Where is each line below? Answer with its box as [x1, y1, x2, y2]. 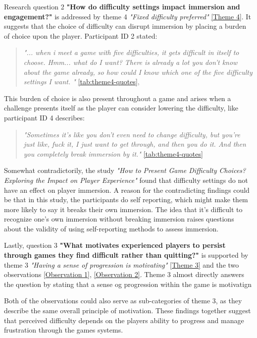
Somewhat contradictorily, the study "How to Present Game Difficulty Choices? [4, 165, 246, 175]
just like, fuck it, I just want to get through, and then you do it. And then [23, 139, 246, 149]
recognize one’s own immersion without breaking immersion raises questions [4, 214, 234, 224]
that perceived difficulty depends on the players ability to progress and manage [4, 315, 244, 325]
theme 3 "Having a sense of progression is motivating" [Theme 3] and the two [4, 259, 239, 270]
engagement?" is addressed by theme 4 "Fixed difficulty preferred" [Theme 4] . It [4, 11, 251, 21]
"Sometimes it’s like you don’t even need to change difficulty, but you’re [23, 129, 240, 139]
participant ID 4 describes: [4, 112, 85, 122]
